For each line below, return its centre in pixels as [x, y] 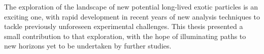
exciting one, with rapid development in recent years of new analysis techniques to [132, 16]
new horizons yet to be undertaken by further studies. [88, 46]
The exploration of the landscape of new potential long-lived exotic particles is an [131, 6]
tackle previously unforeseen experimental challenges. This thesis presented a [124, 26]
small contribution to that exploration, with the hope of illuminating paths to [125, 36]
